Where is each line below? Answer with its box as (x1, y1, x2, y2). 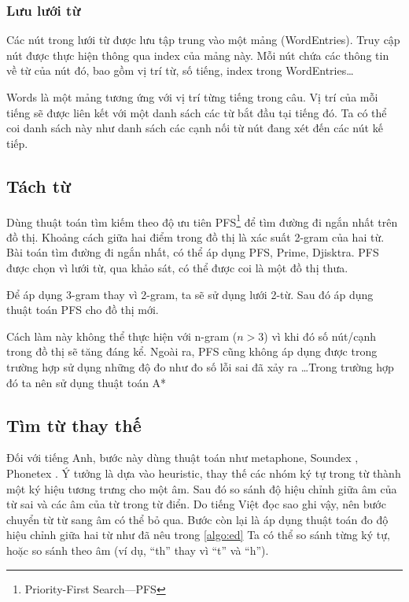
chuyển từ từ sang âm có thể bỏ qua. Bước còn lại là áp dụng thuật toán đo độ (6, 511, 389, 527)
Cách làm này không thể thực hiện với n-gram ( (6, 327, 238, 344)
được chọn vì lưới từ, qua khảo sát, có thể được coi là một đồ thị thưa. (6, 260, 348, 276)
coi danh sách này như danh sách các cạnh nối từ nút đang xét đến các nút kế (6, 120, 383, 136)
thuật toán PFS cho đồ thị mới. (6, 301, 159, 318)
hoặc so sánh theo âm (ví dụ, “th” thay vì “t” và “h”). (6, 541, 269, 558)
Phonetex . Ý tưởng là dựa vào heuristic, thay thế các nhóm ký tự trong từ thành (6, 464, 401, 481)
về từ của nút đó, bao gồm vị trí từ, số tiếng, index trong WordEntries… (6, 62, 354, 79)
